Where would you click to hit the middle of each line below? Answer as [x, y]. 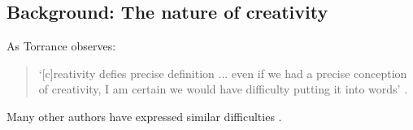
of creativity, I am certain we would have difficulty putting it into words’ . [223, 89]
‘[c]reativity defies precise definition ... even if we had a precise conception [223, 73]
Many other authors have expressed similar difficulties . [144, 116]
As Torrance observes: [61, 46]
